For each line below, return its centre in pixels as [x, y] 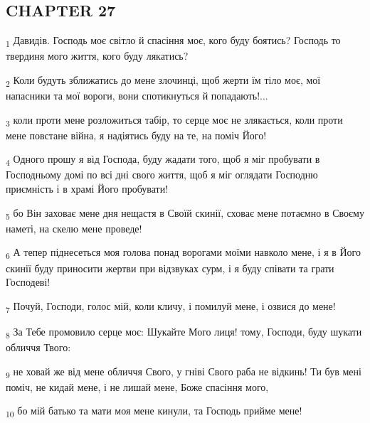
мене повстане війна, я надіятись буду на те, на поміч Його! [136, 135]
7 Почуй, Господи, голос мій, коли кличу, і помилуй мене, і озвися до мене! [171, 306]
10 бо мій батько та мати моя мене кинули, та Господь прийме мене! [154, 412]
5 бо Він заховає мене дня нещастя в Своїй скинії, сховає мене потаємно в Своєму [185, 213]
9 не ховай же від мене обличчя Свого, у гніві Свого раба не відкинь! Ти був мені [184, 372]
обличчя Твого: [38, 347]
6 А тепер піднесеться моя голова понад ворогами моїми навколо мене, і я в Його [184, 253]
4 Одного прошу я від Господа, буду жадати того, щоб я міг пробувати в [163, 160]
